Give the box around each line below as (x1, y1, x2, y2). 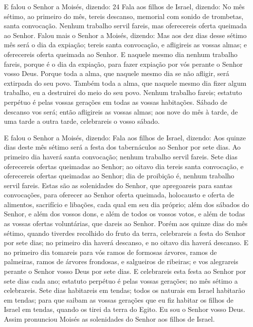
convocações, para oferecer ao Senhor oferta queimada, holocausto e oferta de (4, 190, 235, 200)
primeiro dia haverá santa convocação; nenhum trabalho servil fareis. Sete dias (4, 151, 238, 161)
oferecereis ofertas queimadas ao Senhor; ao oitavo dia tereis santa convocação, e (4, 161, 244, 171)
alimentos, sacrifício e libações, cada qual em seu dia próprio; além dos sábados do (4, 199, 249, 209)
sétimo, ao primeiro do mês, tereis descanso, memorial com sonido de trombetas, (4, 11, 244, 21)
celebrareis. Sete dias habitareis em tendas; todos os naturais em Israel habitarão (4, 285, 245, 295)
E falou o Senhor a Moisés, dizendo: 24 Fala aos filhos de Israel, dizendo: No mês (4, 1, 245, 11)
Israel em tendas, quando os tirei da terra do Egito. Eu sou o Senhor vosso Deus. (4, 304, 245, 314)
